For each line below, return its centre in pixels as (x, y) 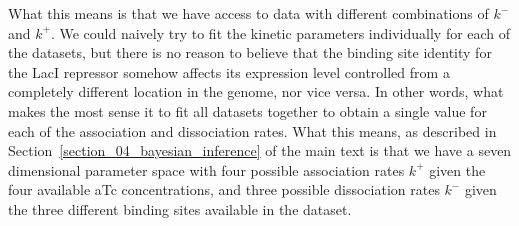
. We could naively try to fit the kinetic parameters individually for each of (280, 32)
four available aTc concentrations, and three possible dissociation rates (224, 189)
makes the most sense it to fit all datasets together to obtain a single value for (247, 110)
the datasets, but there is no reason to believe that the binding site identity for (250, 52)
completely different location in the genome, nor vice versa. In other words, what (256, 91)
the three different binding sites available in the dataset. (180, 208)
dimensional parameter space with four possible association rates (206, 169)
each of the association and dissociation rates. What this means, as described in (252, 130)
